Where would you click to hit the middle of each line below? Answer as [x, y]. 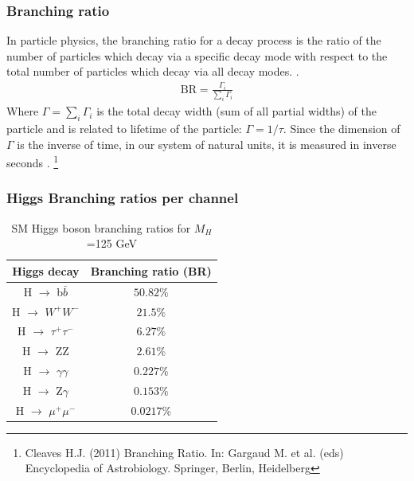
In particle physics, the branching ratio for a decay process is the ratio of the [194, 40]
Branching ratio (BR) [151, 270]
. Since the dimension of [342, 129]
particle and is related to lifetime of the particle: [124, 129]
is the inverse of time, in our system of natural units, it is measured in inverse [207, 144]
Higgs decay [46, 270]
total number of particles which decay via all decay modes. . [153, 71]
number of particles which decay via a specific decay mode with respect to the [197, 55]
